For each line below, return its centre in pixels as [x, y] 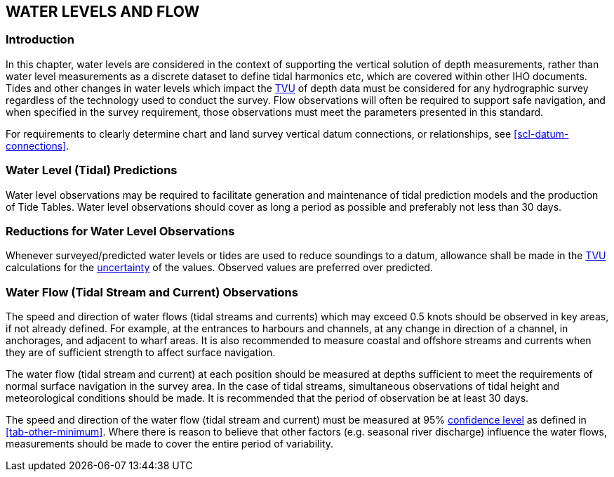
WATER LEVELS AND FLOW [103, 12]
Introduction [40, 40]
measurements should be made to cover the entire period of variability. [169, 444]
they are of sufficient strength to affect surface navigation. [141, 353]
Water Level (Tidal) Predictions [92, 170]
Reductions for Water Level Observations [120, 231]
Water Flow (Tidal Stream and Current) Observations [152, 292]
